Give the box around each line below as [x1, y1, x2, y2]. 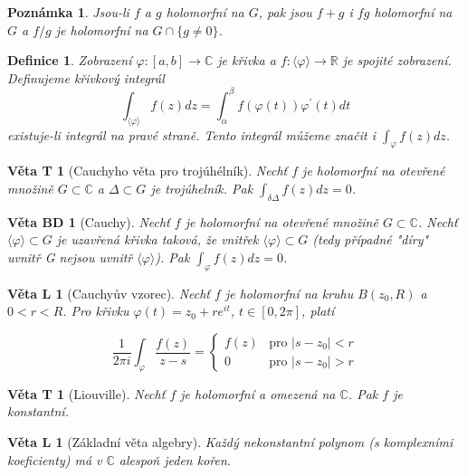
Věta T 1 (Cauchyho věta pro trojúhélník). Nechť [7, 161, 288, 180]
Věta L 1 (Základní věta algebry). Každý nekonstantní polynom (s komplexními [7, 433, 453, 452]
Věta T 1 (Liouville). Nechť [7, 384, 166, 403]
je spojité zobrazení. [342, 51, 452, 70]
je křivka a [217, 51, 276, 70]
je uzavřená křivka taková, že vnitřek [56, 230, 259, 249]
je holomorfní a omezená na [180, 384, 336, 403]
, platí [301, 301, 335, 320]
